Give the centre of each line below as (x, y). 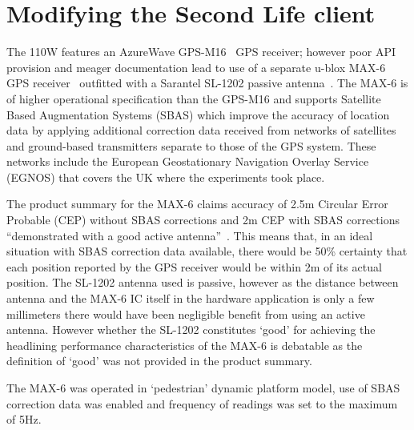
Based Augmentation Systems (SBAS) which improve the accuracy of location (198, 114)
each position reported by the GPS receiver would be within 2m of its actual (194, 266)
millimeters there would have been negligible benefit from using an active (186, 313)
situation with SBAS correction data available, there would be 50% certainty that (207, 251)
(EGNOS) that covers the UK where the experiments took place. (166, 177)
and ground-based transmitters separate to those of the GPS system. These (191, 145)
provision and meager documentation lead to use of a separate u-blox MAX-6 (196, 67)
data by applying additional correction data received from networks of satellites (201, 130)
